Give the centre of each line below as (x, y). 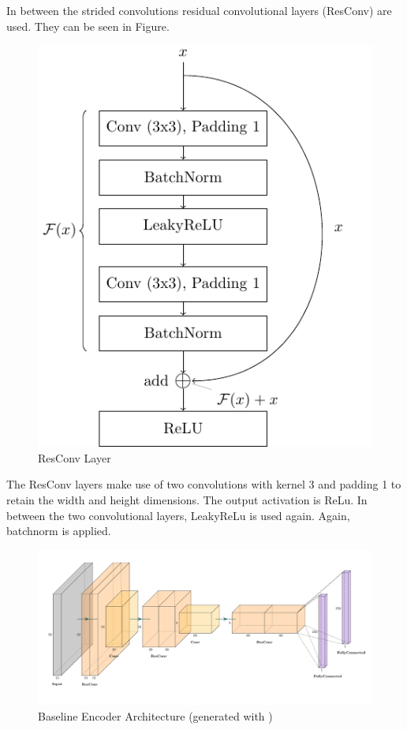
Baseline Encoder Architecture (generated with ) (155, 715)
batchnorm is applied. (59, 531)
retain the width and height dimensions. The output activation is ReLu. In (187, 499)
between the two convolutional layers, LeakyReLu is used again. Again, (178, 515)
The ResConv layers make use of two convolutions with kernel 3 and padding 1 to (204, 484)
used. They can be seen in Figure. (88, 26)
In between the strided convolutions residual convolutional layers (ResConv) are (199, 10)
